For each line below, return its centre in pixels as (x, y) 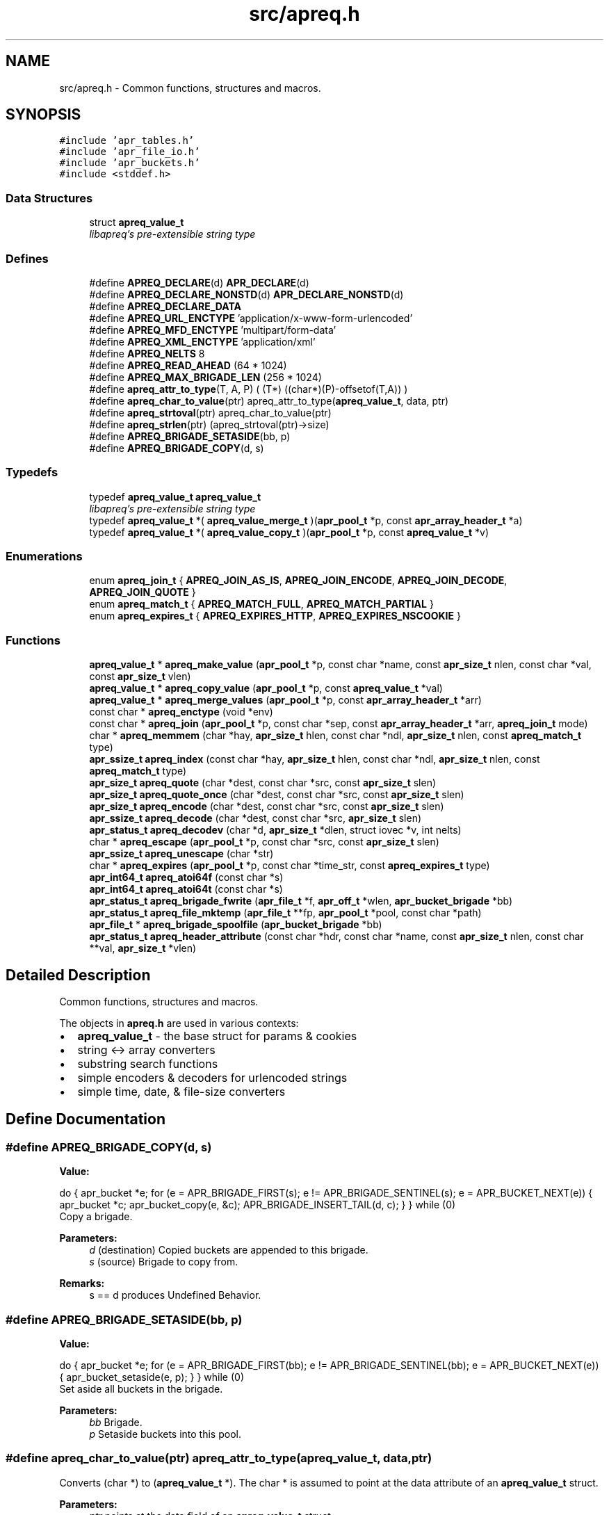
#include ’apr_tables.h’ (127, 141)
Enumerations (44, 557)
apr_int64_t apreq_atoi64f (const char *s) (186, 877)
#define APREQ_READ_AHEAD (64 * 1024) (188, 365)
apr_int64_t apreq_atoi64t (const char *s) (186, 889)
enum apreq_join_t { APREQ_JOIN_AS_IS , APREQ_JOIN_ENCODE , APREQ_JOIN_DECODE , (298, 581)
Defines (27, 258)
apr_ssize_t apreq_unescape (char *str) (181, 854)
